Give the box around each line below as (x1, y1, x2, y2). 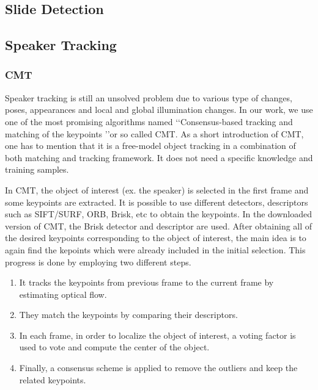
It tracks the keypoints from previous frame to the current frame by (19, 276, 274, 289)
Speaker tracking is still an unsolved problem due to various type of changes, (5, 91, 292, 104)
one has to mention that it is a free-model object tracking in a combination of (5, 139, 296, 152)
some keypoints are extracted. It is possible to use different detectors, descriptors (5, 195, 308, 208)
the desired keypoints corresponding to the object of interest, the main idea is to (5, 231, 306, 244)
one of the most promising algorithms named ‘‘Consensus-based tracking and (5, 115, 293, 128)
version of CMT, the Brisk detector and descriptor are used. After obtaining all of (5, 219, 312, 232)
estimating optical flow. (19, 287, 107, 300)
